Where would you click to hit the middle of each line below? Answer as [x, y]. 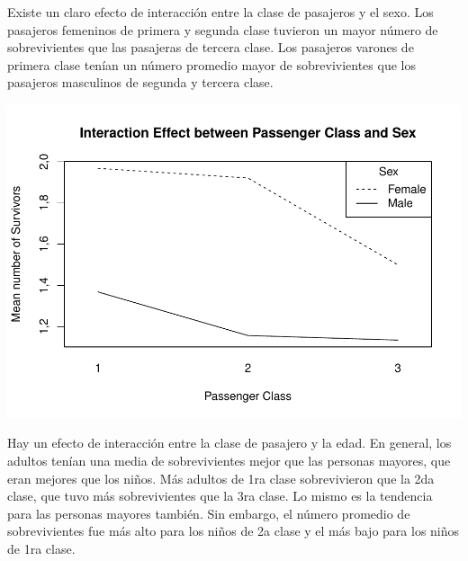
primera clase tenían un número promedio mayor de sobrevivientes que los [211, 64]
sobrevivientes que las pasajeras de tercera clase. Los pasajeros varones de [211, 47]
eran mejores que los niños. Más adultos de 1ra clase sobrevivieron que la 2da [221, 478]
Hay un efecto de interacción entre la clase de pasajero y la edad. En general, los [229, 443]
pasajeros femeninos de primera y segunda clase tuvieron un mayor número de [223, 29]
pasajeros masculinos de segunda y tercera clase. [140, 82]
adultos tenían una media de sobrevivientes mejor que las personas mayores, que [229, 461]
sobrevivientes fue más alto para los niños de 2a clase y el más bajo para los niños [234, 531]
